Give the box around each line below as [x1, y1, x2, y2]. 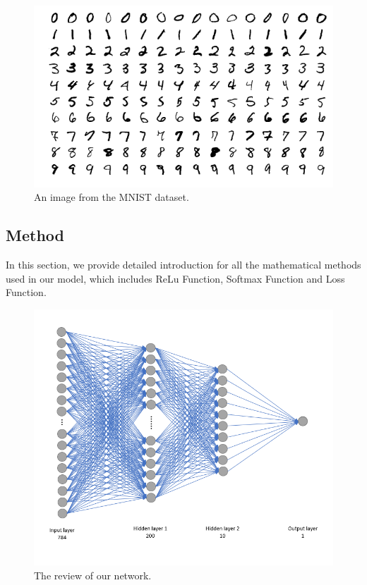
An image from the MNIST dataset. [34, 190, 189, 204]
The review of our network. [34, 567, 152, 582]
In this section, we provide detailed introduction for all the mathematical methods [6, 257, 361, 272]
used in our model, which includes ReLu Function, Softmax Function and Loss [6, 271, 345, 285]
